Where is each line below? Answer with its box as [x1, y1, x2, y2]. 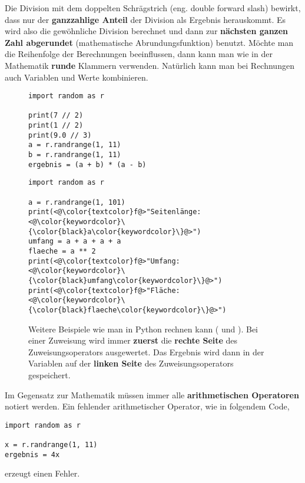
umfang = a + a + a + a [28, 237, 121, 246]
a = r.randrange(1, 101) [28, 198, 125, 206]
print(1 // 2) [28, 121, 84, 130]
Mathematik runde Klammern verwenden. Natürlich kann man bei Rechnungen [5, 59, 294, 71]
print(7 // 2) [28, 111, 84, 120]
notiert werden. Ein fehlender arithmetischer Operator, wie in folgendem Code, [5, 400, 290, 412]
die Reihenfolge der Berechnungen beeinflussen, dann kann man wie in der [5, 48, 273, 60]
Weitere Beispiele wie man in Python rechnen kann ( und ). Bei [28, 322, 258, 335]
